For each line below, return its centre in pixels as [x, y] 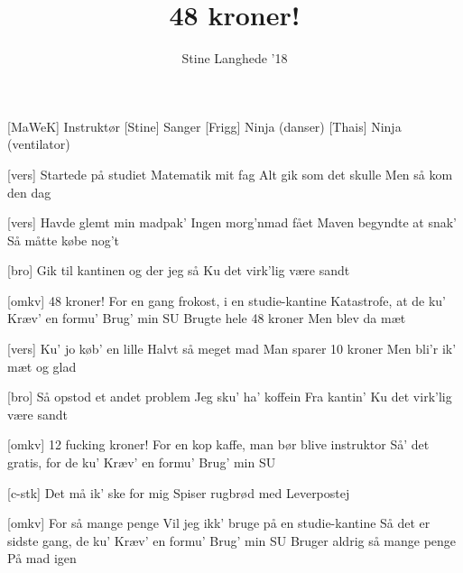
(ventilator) [39, 144]
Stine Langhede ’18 [235, 58]
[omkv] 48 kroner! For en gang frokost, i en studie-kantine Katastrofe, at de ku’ [227, 300]
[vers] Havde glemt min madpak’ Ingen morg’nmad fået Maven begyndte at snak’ [232, 222]
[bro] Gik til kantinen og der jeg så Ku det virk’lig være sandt [179, 270]
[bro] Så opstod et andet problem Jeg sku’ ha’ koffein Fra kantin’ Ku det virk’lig [230, 397]
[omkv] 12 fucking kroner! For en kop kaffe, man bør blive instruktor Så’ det [218, 444]
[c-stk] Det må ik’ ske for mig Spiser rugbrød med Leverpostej [179, 492]
